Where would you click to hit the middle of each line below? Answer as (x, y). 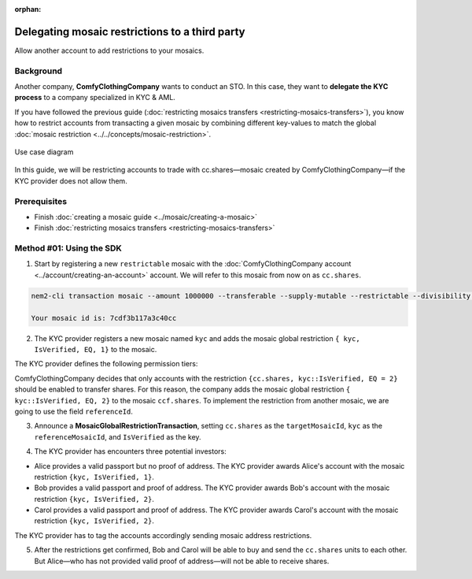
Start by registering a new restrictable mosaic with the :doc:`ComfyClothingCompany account (193, 264)
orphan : (28, 9)
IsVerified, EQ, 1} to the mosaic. (96, 349)
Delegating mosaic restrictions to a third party (130, 32)
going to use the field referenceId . (74, 411)
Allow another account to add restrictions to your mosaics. (109, 50)
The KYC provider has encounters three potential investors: (131, 451)
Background (39, 71)
